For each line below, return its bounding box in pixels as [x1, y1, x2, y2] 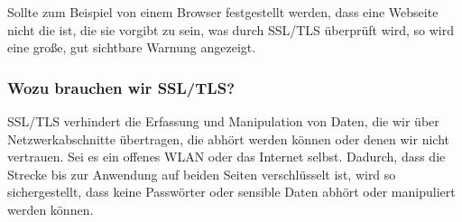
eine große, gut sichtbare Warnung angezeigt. [7, 38, 256, 57]
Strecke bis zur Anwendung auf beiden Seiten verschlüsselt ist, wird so [7, 164, 396, 183]
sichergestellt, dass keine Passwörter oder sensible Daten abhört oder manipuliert [7, 182, 456, 201]
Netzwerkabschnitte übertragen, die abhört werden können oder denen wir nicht [7, 129, 449, 148]
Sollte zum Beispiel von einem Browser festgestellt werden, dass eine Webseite [7, 3, 439, 21]
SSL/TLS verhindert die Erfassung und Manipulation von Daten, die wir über [7, 112, 439, 130]
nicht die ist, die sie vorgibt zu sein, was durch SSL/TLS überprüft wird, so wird [7, 20, 454, 39]
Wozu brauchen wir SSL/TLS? [7, 76, 236, 98]
